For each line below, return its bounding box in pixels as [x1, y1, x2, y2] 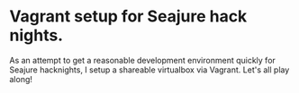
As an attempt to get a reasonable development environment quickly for [9, 55, 276, 65]
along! [9, 73, 33, 84]
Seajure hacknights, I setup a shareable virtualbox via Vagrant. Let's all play [9, 64, 290, 75]
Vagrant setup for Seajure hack [9, 6, 248, 27]
